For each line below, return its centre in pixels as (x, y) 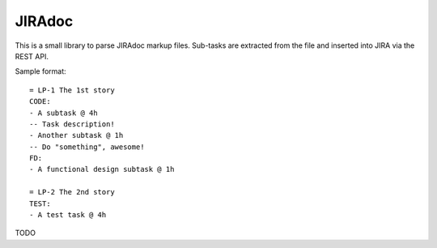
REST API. (32, 56)
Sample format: (40, 71)
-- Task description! (72, 124)
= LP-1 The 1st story (72, 90)
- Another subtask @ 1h (76, 135)
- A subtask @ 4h (64, 113)
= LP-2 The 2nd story (72, 192)
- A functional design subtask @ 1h (102, 169)
